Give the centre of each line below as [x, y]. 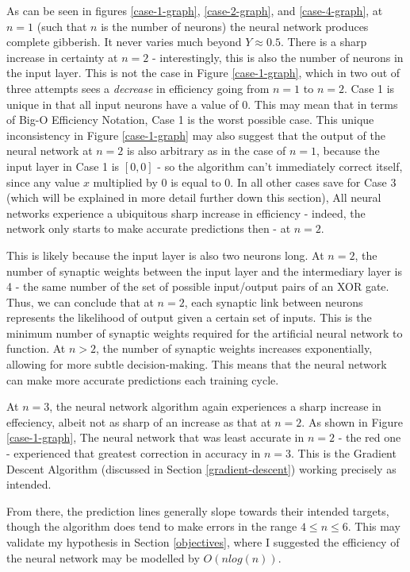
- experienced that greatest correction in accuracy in [134, 453]
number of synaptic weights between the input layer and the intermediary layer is [204, 271]
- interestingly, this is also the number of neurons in [278, 57]
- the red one [370, 437]
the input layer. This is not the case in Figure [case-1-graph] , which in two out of [203, 73]
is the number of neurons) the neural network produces [235, 26]
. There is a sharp [324, 42]
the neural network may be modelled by [103, 557]
